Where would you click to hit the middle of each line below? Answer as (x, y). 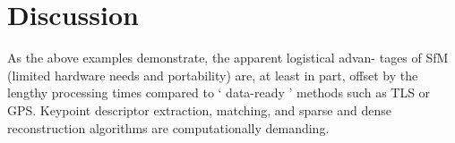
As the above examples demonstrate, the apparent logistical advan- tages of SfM (228, 58)
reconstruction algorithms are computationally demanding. (168, 127)
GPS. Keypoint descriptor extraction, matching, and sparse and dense (199, 109)
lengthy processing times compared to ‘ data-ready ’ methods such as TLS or (219, 93)
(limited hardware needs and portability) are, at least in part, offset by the (213, 75)
